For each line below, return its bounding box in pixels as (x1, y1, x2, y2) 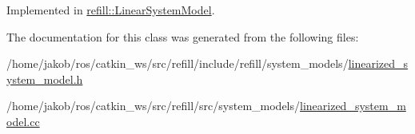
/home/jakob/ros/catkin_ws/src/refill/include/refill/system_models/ (6, 55, 349, 72)
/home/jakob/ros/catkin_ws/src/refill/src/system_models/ (6, 97, 301, 114)
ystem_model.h (6, 70, 83, 87)
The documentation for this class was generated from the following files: (6, 28, 359, 45)
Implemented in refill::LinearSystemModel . (6, 2, 215, 18)
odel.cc (6, 112, 40, 129)
